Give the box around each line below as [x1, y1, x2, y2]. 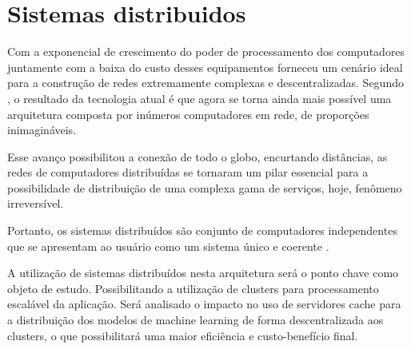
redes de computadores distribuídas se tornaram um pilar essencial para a [7, 164, 369, 180]
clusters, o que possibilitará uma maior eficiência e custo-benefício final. [7, 327, 358, 343]
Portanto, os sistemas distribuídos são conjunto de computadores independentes [7, 222, 397, 239]
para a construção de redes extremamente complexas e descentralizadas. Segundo [7, 74, 404, 91]
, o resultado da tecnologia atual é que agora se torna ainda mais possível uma [7, 89, 392, 106]
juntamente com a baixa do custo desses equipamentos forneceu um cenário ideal [7, 58, 403, 75]
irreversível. [7, 195, 64, 212]
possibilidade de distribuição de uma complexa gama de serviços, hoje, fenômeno [7, 179, 402, 196]
